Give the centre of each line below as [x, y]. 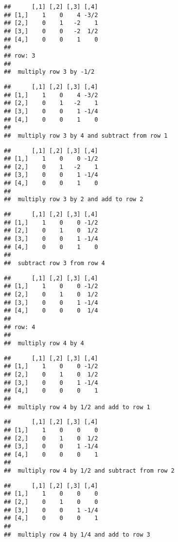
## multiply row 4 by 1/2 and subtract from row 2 [89, 471]
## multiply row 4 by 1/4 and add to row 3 [77, 534]
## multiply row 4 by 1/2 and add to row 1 [77, 407]
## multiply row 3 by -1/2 [49, 72]
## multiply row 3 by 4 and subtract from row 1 [86, 135]
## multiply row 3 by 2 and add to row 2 [74, 199]
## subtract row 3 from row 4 [54, 263]
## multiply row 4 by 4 [44, 343]
